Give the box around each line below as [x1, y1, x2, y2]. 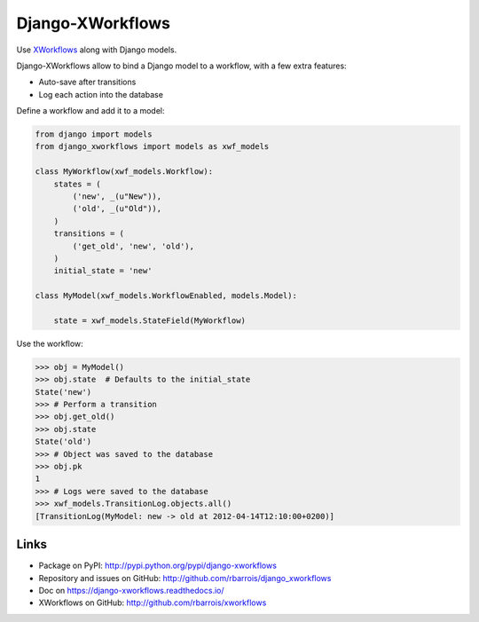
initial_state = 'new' [53, 266, 153, 276]
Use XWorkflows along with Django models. [16, 44, 177, 55]
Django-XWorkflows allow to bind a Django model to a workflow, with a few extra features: [16, 60, 347, 71]
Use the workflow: [16, 338, 83, 349]
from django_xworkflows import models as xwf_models [35, 142, 270, 152]
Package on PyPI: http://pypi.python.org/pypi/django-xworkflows [38, 560, 277, 571]
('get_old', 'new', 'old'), [72, 240, 195, 251]
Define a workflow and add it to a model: [16, 106, 165, 116]
